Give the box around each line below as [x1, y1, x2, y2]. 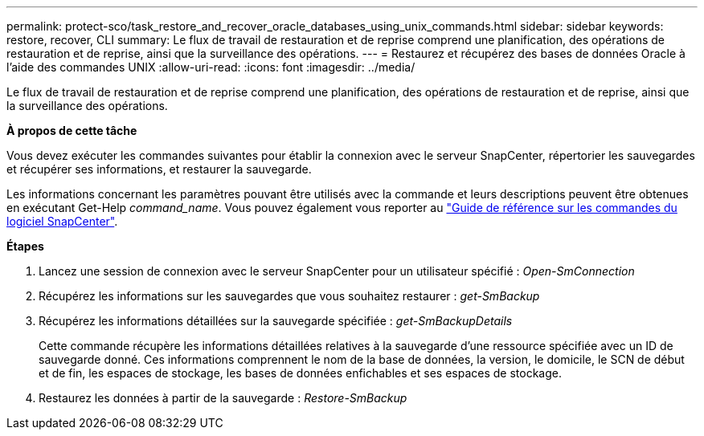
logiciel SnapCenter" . [6, 214, 118, 228]
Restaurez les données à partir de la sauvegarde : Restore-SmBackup [39, 391, 407, 405]
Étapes [6, 239, 44, 253]
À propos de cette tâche [6, 124, 137, 137]
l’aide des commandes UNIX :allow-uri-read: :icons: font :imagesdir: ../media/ [6, 60, 415, 74]
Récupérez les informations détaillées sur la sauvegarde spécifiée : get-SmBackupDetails [39, 314, 513, 328]
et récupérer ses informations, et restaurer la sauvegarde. [6, 162, 312, 176]
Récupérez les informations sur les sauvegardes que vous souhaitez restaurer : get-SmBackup [39, 289, 540, 303]
